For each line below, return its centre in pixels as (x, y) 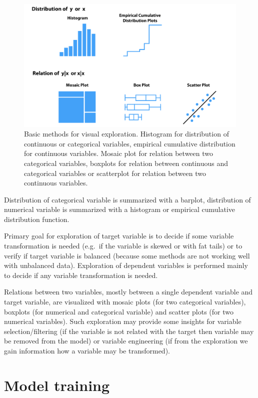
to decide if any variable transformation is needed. (81, 275)
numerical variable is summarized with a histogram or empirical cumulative (120, 209)
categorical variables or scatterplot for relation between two (115, 173)
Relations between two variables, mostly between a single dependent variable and (128, 292)
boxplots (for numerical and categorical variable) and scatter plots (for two (119, 311)
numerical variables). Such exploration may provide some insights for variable (123, 321)
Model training (57, 385)
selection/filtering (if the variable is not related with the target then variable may (129, 331)
